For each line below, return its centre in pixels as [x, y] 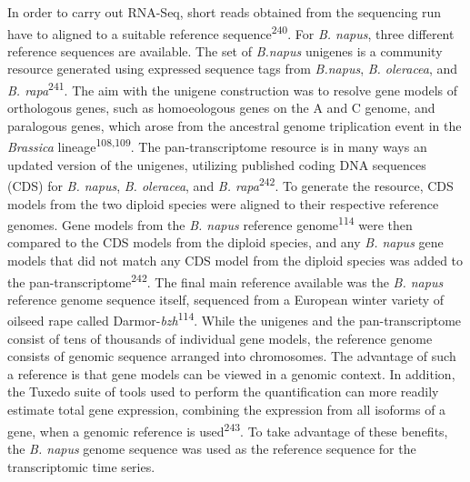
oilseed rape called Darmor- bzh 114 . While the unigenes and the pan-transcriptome [235, 319]
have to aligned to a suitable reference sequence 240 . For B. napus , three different [231, 32]
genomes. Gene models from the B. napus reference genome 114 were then [210, 223]
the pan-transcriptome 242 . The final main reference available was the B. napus [225, 280]
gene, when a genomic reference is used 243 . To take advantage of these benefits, [228, 429]
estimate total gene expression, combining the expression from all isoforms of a [227, 410]
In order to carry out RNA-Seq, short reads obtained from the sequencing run [225, 12]
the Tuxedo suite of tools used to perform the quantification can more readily [223, 392]
